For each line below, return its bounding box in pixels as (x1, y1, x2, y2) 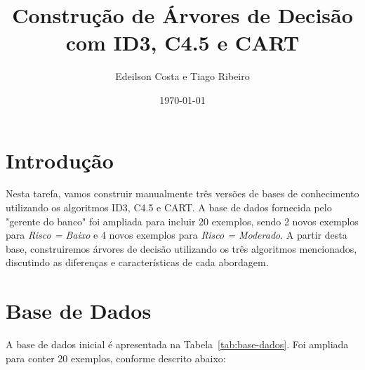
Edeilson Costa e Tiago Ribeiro (115, 69, 250, 84)
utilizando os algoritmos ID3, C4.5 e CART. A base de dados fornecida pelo (6, 200, 332, 215)
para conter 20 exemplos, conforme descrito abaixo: (6, 350, 226, 365)
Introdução (6, 145, 114, 174)
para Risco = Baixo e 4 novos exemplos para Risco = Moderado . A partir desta (6, 227, 347, 242)
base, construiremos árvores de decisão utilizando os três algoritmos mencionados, (6, 241, 357, 256)
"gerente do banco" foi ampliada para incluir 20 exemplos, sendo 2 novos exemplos (6, 213, 359, 228)
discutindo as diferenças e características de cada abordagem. (6, 255, 269, 270)
